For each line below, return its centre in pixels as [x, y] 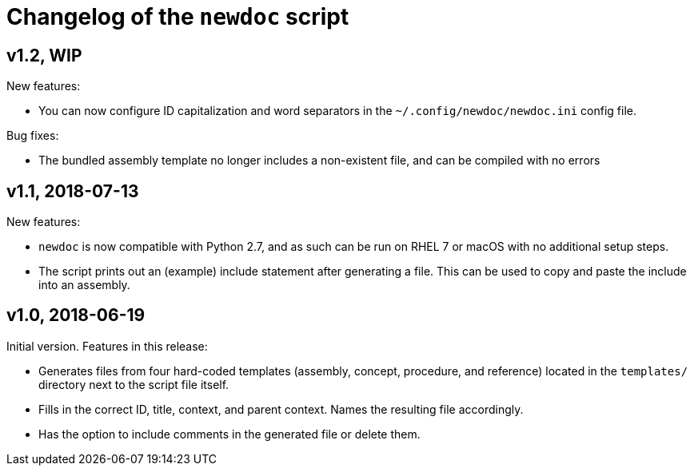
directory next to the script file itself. [134, 384]
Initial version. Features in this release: [107, 346]
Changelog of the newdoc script [178, 17]
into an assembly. [84, 285]
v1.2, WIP [44, 55]
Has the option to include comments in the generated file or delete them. [229, 434]
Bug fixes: [33, 136]
